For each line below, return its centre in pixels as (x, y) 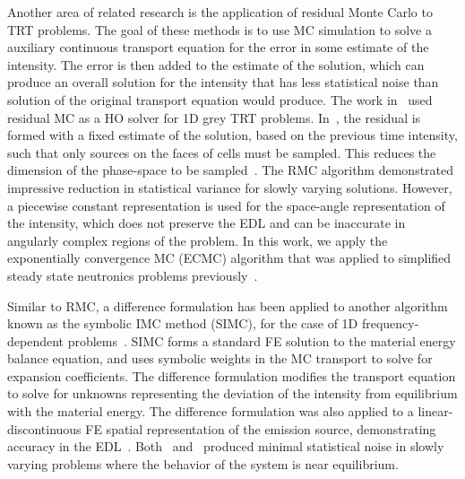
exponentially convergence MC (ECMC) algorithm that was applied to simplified (229, 258)
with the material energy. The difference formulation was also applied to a (211, 411)
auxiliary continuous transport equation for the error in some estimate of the (218, 47)
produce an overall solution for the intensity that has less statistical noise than (223, 82)
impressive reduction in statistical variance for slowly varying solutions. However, (230, 187)
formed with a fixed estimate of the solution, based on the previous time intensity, (232, 135)
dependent (36, 340)
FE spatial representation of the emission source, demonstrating (261, 428)
